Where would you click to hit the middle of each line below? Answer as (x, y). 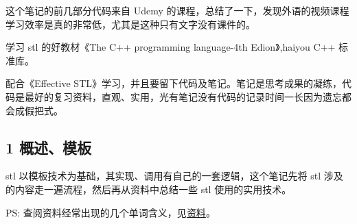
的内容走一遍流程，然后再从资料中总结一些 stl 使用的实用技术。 (149, 189)
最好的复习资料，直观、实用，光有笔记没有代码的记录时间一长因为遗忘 (183, 96)
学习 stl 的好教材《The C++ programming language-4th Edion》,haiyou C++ (171, 47)
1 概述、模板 (49, 147)
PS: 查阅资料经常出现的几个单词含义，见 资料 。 (111, 212)
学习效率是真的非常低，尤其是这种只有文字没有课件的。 (130, 24)
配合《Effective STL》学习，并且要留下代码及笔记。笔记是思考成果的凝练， (174, 83)
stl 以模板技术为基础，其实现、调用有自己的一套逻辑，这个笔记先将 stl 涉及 (174, 176)
